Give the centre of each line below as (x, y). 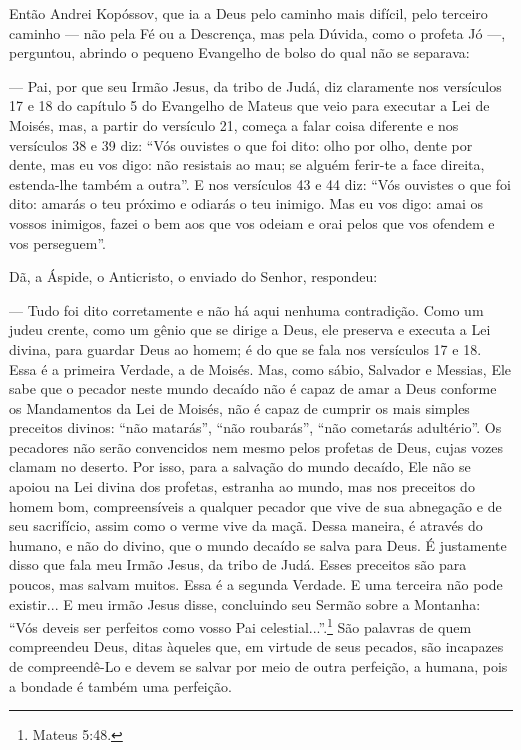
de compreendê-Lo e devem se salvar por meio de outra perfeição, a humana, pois (258, 666)
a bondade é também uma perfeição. (120, 685)
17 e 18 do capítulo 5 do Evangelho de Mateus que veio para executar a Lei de (249, 105)
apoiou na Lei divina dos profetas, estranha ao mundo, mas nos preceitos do (242, 486)
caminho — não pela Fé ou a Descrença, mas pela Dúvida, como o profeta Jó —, (257, 32)
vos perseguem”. (58, 242)
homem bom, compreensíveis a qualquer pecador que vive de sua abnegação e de (255, 505)
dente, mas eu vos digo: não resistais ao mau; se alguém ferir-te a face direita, (247, 164)
